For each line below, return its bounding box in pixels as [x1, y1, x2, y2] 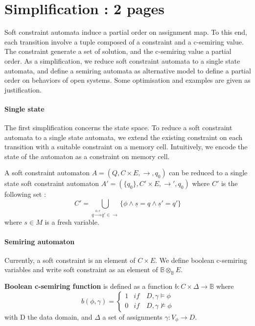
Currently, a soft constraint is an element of [4, 255, 136, 265]
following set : [4, 189, 46, 199]
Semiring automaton [4, 236, 75, 246]
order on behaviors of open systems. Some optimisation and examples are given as [4, 75, 251, 85]
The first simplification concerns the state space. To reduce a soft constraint [4, 122, 232, 133]
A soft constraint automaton [4, 167, 90, 178]
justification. [4, 84, 42, 94]
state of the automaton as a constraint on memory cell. [4, 151, 170, 161]
